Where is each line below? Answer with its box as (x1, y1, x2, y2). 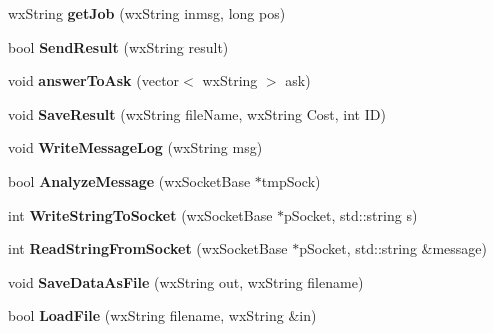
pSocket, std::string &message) (299, 238, 488, 259)
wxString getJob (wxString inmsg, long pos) (8, 3, 286, 23)
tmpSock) (261, 170, 321, 191)
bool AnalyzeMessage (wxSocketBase (8, 170, 251, 191)
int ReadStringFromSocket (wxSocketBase (8, 238, 288, 259)
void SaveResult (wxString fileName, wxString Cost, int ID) (8, 103, 386, 124)
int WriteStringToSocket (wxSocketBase (8, 204, 273, 225)
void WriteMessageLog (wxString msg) (8, 137, 263, 158)
